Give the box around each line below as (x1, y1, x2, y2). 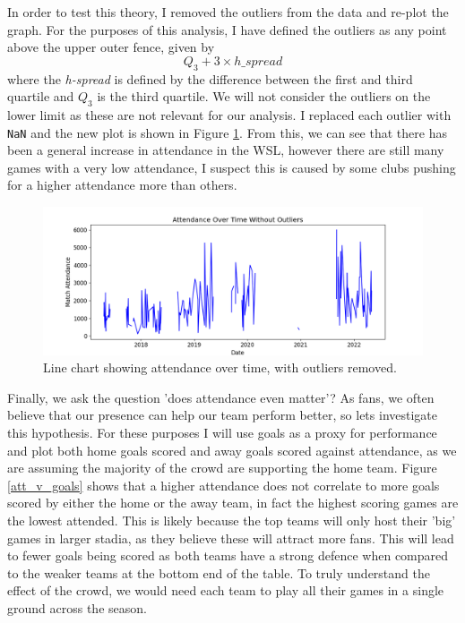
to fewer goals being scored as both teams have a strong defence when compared (7, 546, 449, 565)
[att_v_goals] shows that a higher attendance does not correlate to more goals (7, 475, 440, 494)
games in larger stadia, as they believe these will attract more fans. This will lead (7, 528, 454, 547)
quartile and (7, 87, 74, 106)
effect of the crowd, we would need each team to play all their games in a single (7, 581, 444, 600)
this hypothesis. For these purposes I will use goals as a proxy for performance (7, 423, 437, 441)
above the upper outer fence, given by (7, 38, 215, 56)
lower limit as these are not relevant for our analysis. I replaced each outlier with (7, 105, 452, 124)
